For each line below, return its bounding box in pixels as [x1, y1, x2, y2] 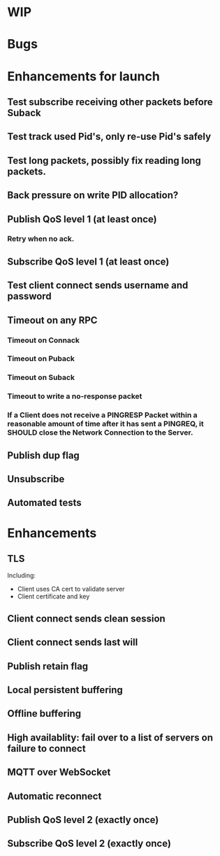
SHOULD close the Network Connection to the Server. [7, 428, 193, 437]
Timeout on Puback [7, 354, 75, 364]
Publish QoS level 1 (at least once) [7, 213, 157, 225]
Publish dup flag [7, 449, 80, 461]
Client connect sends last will [7, 636, 138, 648]
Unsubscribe [7, 473, 65, 485]
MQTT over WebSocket [7, 766, 111, 778]
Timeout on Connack [7, 335, 80, 345]
